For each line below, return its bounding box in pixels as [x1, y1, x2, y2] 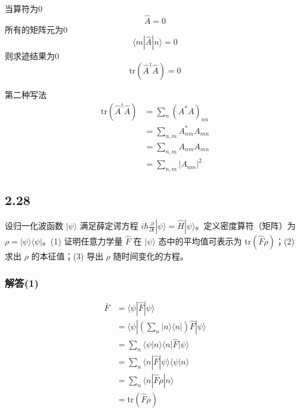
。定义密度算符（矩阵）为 [195, 219, 296, 232]
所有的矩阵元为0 [5, 23, 67, 35]
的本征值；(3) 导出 [31, 250, 104, 262]
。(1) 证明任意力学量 [42, 235, 123, 247]
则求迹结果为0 [5, 50, 59, 62]
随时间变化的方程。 [113, 250, 188, 262]
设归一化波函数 [5, 219, 63, 232]
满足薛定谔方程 [79, 219, 138, 232]
